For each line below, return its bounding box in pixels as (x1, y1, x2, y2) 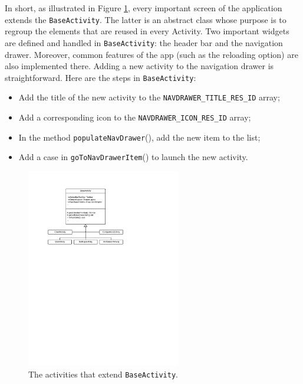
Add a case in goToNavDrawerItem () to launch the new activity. (18, 151, 248, 163)
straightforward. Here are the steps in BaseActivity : (5, 71, 196, 83)
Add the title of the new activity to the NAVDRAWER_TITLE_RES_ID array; (18, 91, 280, 103)
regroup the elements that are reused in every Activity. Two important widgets (5, 25, 289, 37)
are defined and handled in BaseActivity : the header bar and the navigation (5, 36, 283, 48)
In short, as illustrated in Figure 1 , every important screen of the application (5, 2, 282, 14)
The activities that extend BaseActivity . (28, 367, 178, 380)
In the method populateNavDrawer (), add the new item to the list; (18, 131, 261, 143)
